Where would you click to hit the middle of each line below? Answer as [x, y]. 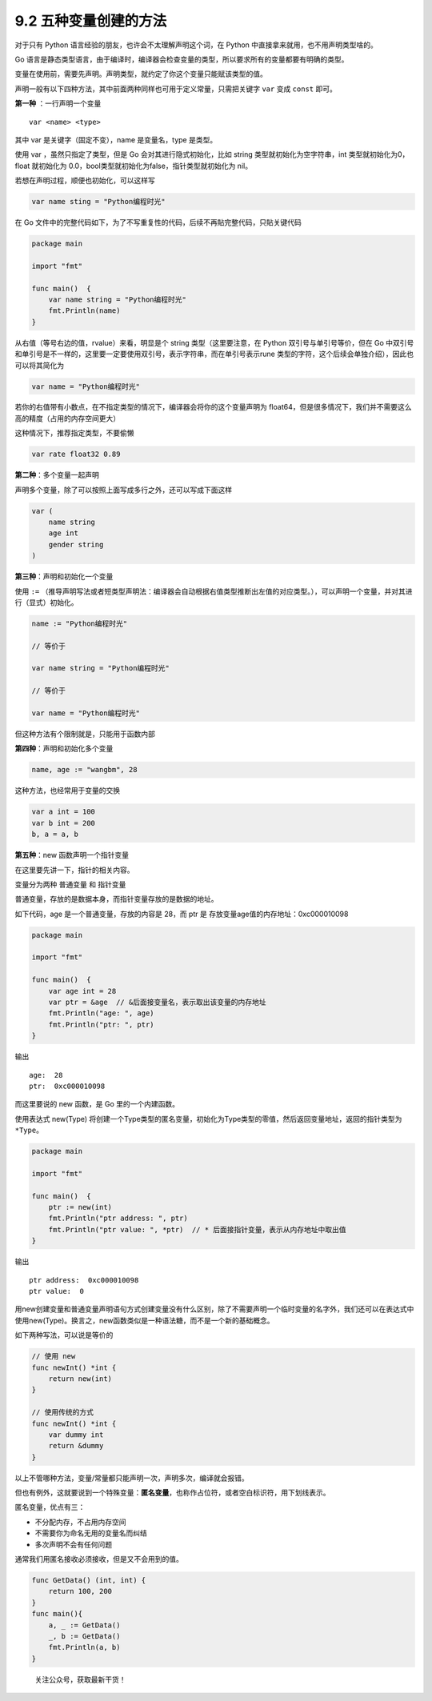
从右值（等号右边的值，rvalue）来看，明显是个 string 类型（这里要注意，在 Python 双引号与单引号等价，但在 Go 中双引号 [214, 342]
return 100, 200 [80, 1591]
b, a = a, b [55, 834]
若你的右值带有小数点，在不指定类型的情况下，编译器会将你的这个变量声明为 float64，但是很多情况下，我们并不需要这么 [213, 407]
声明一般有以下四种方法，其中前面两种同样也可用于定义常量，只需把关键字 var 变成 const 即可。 [176, 89]
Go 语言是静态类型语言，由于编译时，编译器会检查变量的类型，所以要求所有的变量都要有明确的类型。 [182, 59]
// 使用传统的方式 [62, 1413]
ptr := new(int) [80, 1207]
